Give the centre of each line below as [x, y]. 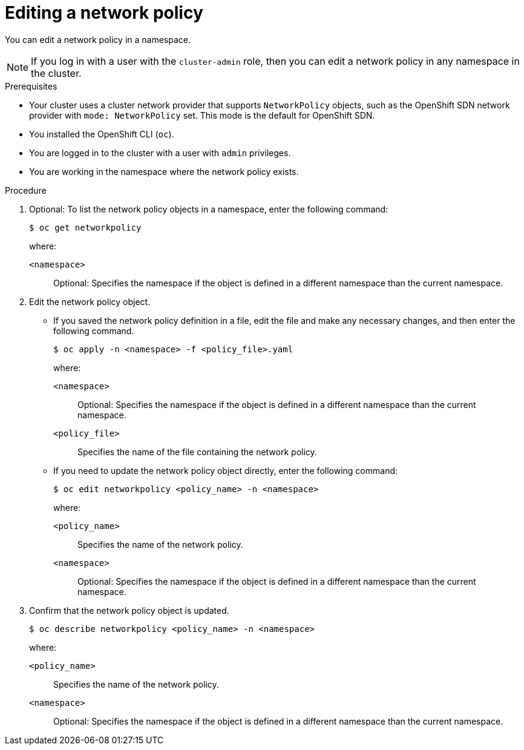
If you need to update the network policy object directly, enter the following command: [226, 470]
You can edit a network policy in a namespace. [98, 39]
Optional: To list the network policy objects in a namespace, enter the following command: [209, 209]
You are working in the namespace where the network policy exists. [164, 171]
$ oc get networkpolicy [85, 227]
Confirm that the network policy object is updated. [129, 610]
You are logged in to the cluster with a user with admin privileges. [160, 153]
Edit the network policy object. [90, 301]
